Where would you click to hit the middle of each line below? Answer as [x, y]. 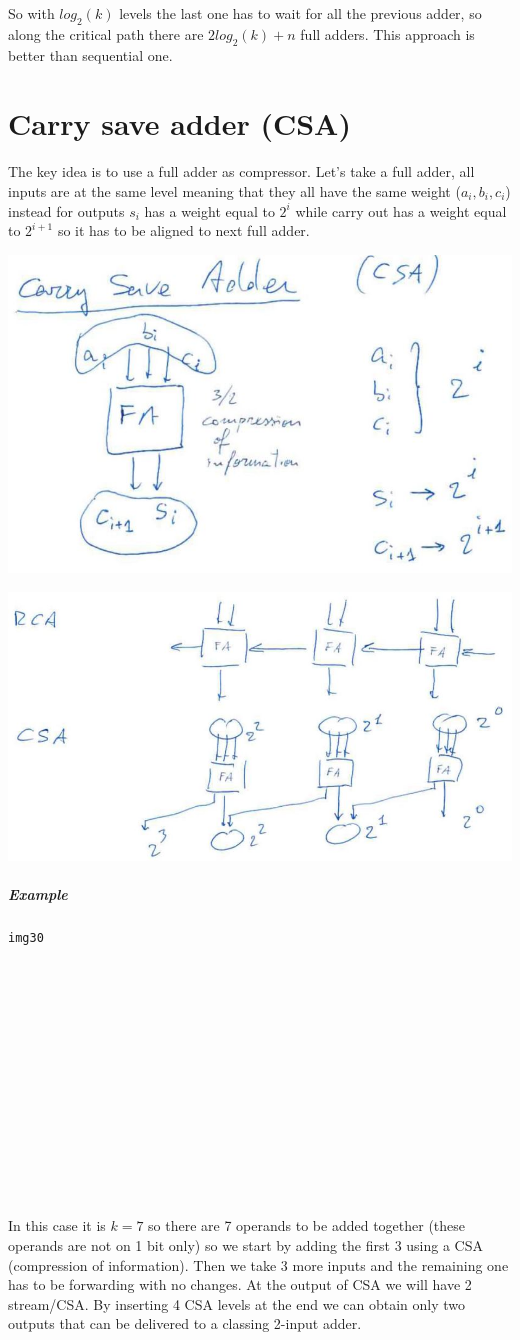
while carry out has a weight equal [401, 210]
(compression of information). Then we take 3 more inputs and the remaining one [258, 1264]
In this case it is [57, 1225]
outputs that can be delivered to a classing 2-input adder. [185, 1323]
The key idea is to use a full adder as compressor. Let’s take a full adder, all [241, 171]
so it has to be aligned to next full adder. [183, 230]
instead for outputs [66, 210]
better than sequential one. [90, 54]
